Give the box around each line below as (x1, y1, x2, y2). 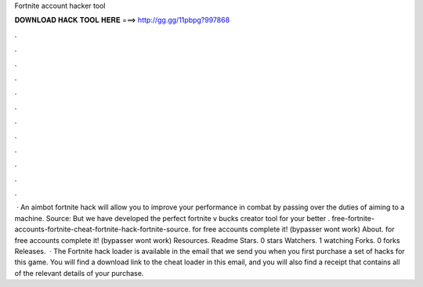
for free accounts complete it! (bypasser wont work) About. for (192, 224, 395, 234)
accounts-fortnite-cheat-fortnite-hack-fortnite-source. (14, 224, 191, 234)
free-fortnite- (331, 213, 375, 223)
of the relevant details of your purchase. (14, 268, 144, 278)
